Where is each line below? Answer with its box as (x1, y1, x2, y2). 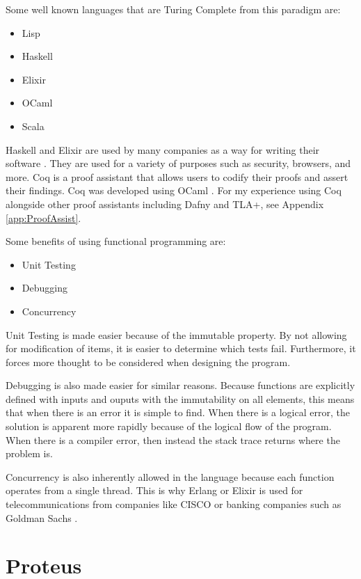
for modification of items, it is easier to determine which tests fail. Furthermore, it (6, 341, 356, 356)
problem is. (6, 446, 53, 461)
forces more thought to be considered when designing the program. (6, 354, 291, 369)
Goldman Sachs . (6, 510, 78, 525)
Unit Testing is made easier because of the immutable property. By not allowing (6, 327, 347, 342)
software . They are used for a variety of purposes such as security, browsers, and (6, 156, 351, 170)
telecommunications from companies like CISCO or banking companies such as (6, 497, 342, 511)
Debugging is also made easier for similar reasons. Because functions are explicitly (6, 378, 355, 392)
